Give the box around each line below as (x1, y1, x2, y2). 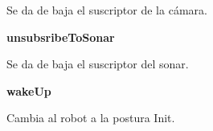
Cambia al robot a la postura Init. (6, 109, 175, 126)
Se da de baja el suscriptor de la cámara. (6, 2, 207, 18)
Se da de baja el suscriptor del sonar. (6, 55, 189, 72)
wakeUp (6, 82, 51, 99)
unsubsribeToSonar (6, 28, 115, 45)
